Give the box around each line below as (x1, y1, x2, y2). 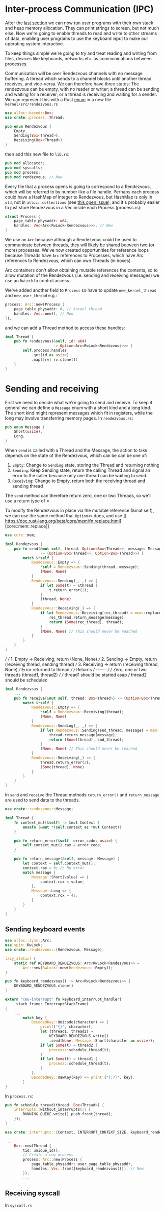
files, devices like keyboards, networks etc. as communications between (5, 55, 152, 61)
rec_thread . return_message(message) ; (49, 615, 126, 620)
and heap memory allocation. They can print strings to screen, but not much (5, 25, 160, 31)
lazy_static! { (5, 956, 36, 961)
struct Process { (5, 214, 41, 219)
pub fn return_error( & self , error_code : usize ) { (14, 838, 118, 843)
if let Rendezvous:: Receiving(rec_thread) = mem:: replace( (40, 610, 164, 615)
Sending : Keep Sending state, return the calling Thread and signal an (12, 467, 151, 473)
